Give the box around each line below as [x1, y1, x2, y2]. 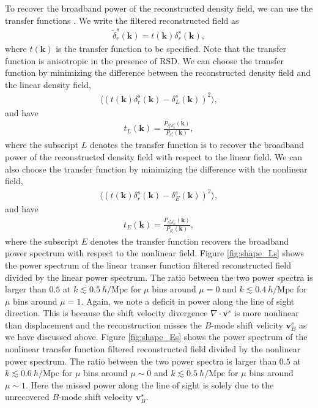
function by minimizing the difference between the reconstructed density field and [5, 66, 311, 79]
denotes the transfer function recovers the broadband [90, 234, 289, 247]
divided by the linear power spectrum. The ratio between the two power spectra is [5, 270, 313, 283]
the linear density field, [5, 78, 91, 91]
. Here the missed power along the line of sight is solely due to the [26, 378, 274, 391]
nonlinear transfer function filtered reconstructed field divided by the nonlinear [5, 343, 301, 355]
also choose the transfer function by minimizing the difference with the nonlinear [5, 162, 308, 175]
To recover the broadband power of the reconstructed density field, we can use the [5, 2, 313, 14]
